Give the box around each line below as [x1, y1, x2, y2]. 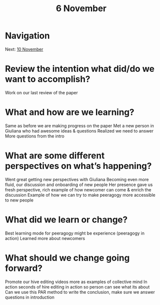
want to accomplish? [5, 74, 90, 85]
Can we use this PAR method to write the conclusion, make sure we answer [5, 289, 155, 295]
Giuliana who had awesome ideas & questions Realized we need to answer [5, 128, 154, 134]
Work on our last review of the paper [5, 89, 78, 95]
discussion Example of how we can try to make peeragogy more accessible [5, 192, 156, 198]
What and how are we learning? [5, 107, 134, 118]
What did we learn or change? [5, 214, 128, 225]
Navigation [5, 30, 50, 41]
